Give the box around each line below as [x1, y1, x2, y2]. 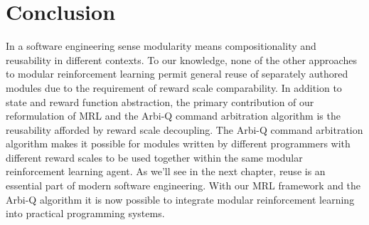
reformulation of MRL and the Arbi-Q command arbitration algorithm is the [6, 108, 341, 123]
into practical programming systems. [6, 206, 165, 221]
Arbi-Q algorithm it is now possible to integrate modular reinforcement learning [6, 192, 355, 206]
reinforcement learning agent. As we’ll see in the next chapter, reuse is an [6, 164, 326, 179]
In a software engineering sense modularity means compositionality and [6, 38, 316, 53]
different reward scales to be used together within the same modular [6, 150, 303, 164]
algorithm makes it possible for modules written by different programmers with [6, 136, 351, 151]
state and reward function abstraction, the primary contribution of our [6, 94, 314, 109]
